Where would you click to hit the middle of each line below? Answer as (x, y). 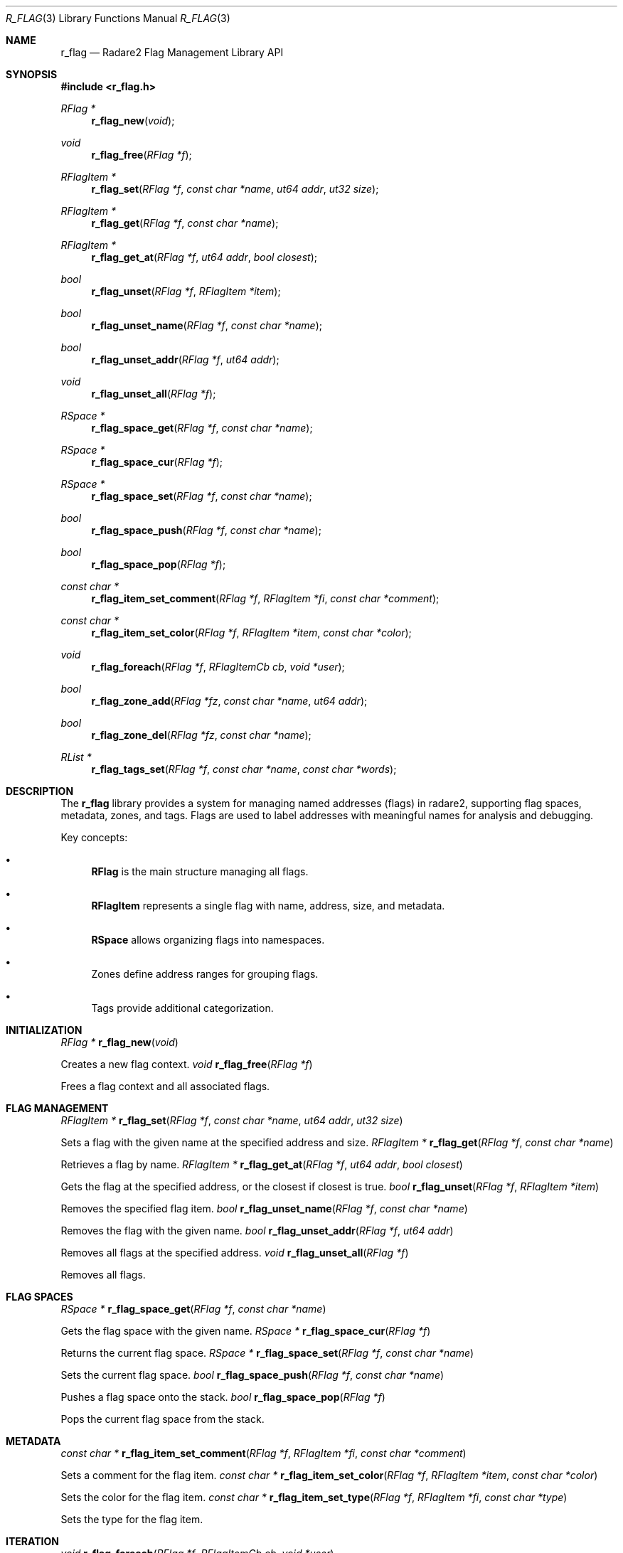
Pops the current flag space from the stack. (163, 1419)
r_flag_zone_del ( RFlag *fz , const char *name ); (201, 735)
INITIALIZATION (44, 1030)
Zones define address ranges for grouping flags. (205, 974)
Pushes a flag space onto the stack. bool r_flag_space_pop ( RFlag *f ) (223, 1397)
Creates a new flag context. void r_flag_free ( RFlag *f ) (187, 1064)
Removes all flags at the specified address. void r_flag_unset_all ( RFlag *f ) (235, 1253)
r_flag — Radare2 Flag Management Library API (172, 52)
